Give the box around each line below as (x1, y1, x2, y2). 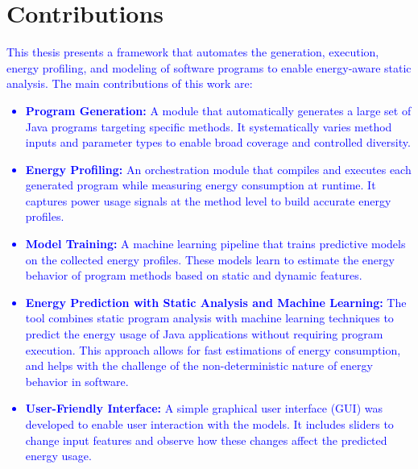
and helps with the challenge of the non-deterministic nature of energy (25, 357, 373, 374)
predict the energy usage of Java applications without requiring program (25, 326, 383, 342)
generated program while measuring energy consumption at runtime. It (25, 176, 376, 193)
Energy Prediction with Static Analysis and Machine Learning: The (25, 293, 407, 310)
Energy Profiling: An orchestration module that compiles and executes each (25, 160, 412, 177)
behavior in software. (25, 372, 129, 389)
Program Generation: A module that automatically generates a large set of (25, 102, 412, 118)
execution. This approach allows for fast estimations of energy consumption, (25, 341, 401, 358)
